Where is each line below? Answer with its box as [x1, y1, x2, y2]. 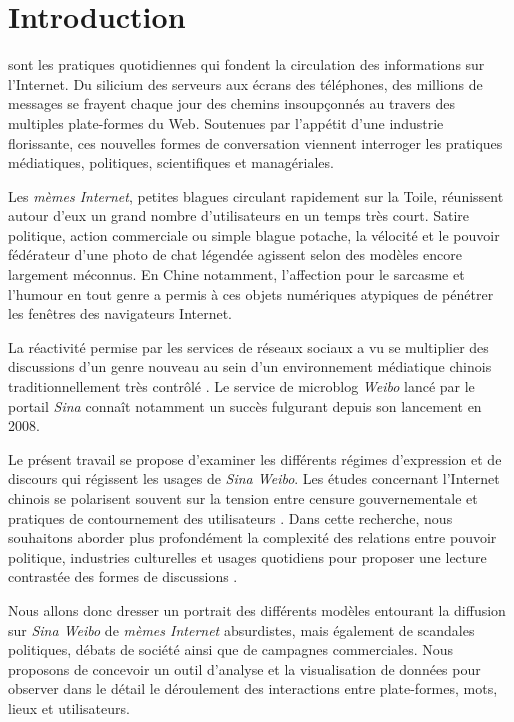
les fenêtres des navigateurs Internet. [8, 303, 233, 324]
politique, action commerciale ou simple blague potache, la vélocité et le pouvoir [8, 224, 500, 245]
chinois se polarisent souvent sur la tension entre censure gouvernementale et [8, 488, 478, 508]
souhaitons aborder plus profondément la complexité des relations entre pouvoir [8, 527, 497, 548]
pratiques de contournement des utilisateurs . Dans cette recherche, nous [8, 507, 453, 528]
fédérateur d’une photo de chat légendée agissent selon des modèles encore [8, 244, 462, 265]
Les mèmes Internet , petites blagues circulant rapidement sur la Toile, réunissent [8, 185, 504, 206]
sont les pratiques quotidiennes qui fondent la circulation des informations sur [8, 54, 485, 75]
